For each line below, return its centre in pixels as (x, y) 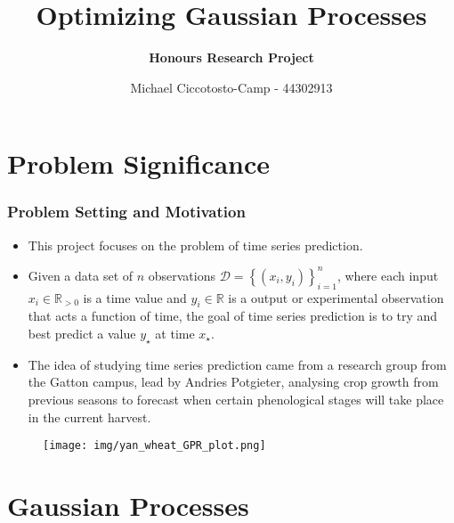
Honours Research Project (231, 57)
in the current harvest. (89, 417)
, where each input (388, 275)
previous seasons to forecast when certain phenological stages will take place (236, 399)
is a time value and (135, 297)
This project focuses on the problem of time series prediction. (195, 245)
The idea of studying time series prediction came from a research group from (237, 364)
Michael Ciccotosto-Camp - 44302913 (231, 87)
